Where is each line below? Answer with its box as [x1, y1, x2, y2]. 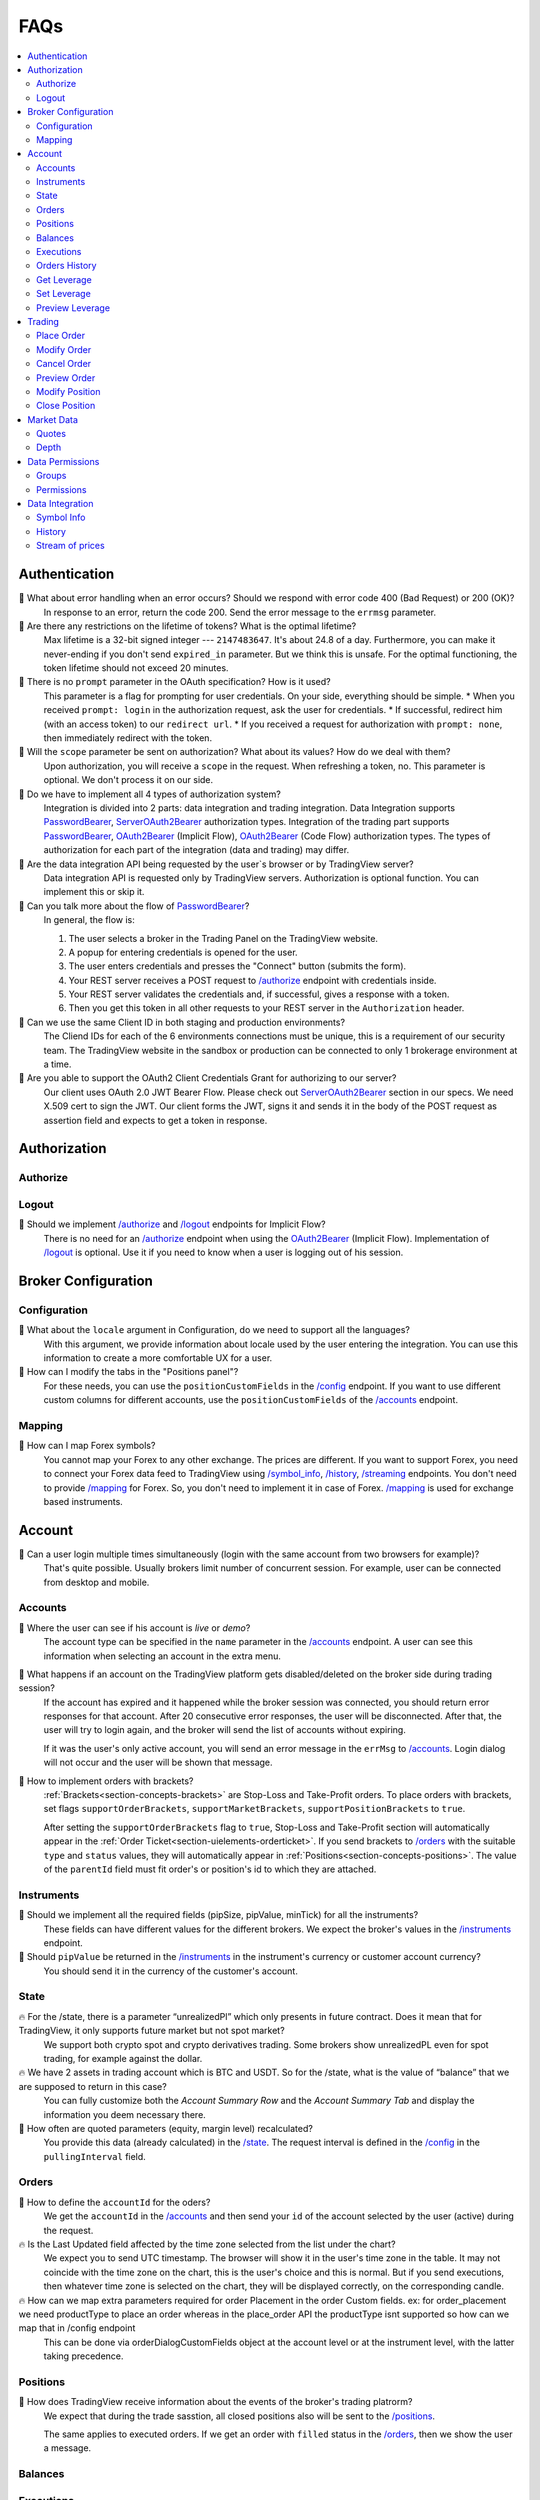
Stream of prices [36, 540, 105, 552]
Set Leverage [36, 288, 92, 300]
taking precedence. [43, 2350, 124, 2362]
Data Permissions [27, 455, 100, 467]
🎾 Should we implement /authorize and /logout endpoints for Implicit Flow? [18, 1218, 326, 1230]
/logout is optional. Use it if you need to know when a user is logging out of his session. [43, 1246, 404, 1259]
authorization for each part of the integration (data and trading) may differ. [43, 844, 350, 856]
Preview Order [36, 371, 96, 384]
